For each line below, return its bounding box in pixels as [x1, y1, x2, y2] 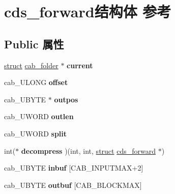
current [67, 60, 93, 70]
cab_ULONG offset [4, 77, 68, 88]
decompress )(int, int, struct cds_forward [21, 145, 156, 156]
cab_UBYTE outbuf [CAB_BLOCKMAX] [4, 179, 142, 190]
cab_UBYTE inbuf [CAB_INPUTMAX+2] [4, 162, 143, 173]
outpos [54, 94, 78, 104]
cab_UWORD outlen [4, 111, 74, 122]
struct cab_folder [4, 60, 59, 70]
